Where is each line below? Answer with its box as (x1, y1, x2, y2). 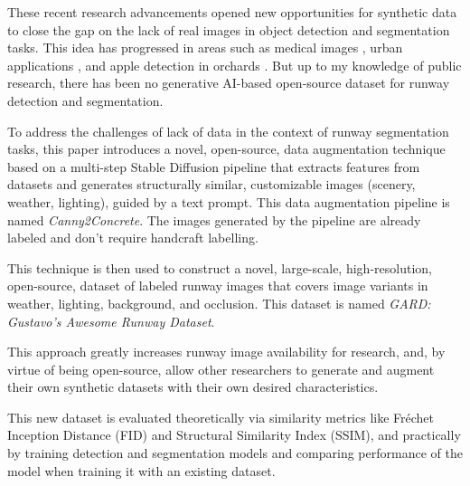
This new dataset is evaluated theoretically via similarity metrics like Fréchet (7, 407, 435, 426)
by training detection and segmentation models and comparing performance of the (7, 443, 463, 462)
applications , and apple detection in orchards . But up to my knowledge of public (7, 55, 462, 74)
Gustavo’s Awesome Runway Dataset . (7, 311, 215, 330)
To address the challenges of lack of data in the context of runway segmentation (7, 121, 449, 140)
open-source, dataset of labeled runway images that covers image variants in (7, 276, 428, 295)
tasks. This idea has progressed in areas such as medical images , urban (7, 38, 403, 57)
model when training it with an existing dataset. (7, 461, 276, 480)
